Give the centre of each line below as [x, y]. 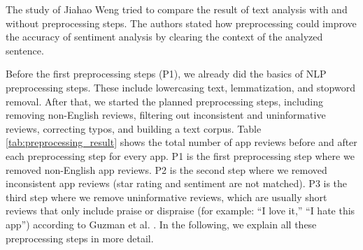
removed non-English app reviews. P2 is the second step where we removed [166, 169]
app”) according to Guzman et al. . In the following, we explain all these [161, 224]
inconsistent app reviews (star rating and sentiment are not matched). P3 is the [177, 183]
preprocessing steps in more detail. [80, 238]
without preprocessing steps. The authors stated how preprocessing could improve [181, 23]
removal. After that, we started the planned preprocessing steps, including [165, 101]
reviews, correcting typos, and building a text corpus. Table [134, 128]
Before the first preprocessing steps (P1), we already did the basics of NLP [166, 74]
